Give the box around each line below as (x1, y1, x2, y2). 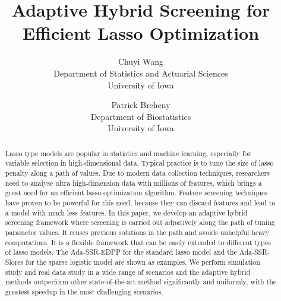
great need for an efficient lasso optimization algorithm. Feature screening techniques (5, 188, 267, 198)
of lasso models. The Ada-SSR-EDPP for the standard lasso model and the (5, 247, 237, 257)
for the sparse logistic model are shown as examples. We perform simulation (26, 256, 260, 267)
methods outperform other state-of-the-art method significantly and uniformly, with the (5, 277, 277, 287)
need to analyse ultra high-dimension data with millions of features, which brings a (5, 178, 262, 188)
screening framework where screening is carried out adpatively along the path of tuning (5, 217, 275, 227)
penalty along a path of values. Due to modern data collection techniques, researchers (5, 167, 270, 178)
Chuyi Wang (118, 55, 164, 68)
